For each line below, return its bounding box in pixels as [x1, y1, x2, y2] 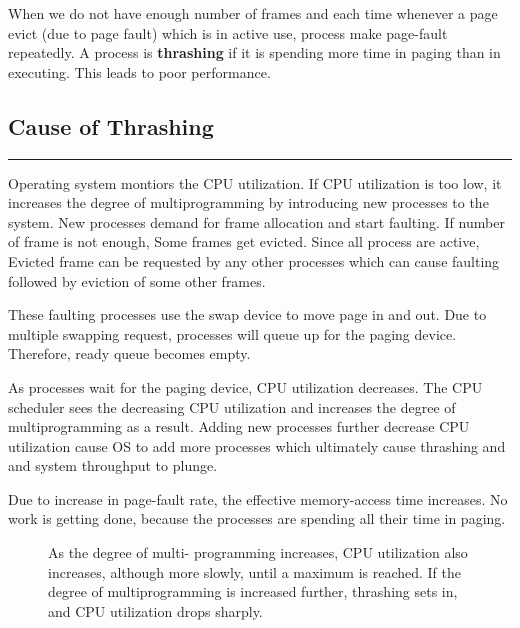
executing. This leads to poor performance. [8, 61, 271, 82]
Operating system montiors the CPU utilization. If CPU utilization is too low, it [8, 172, 502, 193]
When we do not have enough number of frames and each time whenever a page [8, 3, 498, 23]
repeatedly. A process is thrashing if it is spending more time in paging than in [8, 42, 501, 63]
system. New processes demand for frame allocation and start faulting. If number [8, 211, 505, 232]
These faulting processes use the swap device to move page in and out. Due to [8, 304, 487, 325]
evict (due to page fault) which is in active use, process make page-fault [8, 22, 448, 43]
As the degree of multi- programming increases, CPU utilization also [48, 542, 468, 563]
